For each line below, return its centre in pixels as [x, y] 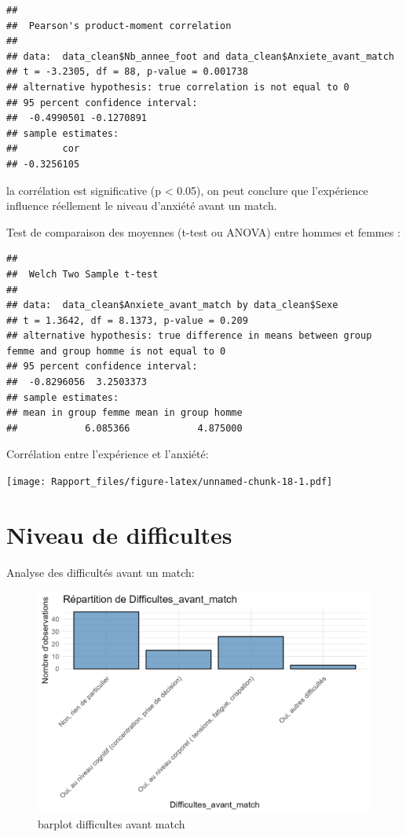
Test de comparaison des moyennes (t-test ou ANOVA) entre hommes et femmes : [203, 231]
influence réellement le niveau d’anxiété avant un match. [142, 206]
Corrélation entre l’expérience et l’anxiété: [108, 454]
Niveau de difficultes [119, 534]
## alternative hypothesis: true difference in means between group [189, 336]
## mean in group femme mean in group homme [124, 413]
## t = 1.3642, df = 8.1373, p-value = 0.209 [127, 320]
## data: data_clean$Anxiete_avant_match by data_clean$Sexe [172, 305]
